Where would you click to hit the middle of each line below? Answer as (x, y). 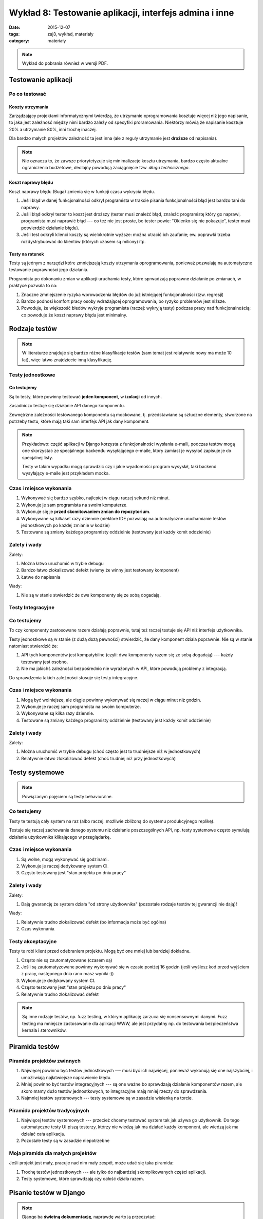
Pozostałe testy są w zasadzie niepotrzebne (65, 1140)
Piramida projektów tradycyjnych (49, 1110)
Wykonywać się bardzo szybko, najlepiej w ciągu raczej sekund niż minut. (95, 498)
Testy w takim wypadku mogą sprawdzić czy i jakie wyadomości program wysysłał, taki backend (119, 466)
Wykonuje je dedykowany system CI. (58, 981)
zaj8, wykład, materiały (70, 34)
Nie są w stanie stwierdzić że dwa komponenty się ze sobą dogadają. (91, 595)
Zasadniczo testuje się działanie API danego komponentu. (67, 406)
